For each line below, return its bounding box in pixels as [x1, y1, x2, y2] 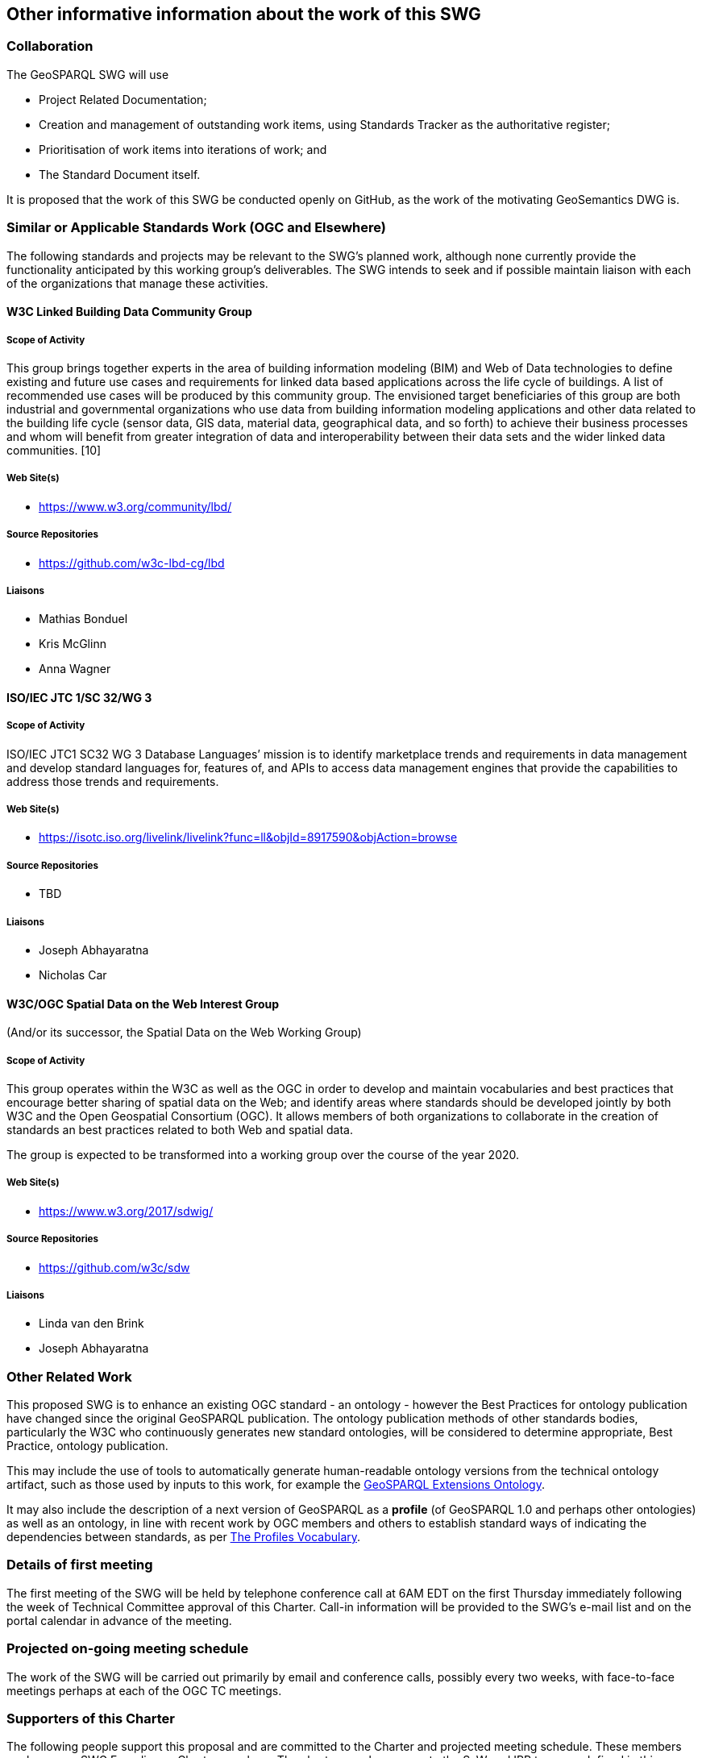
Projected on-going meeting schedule [6, 1640, 249, 1657]
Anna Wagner [39, 662, 111, 676]
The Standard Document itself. [39, 167, 201, 181]
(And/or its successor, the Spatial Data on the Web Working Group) [6, 1025, 362, 1040]
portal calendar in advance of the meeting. [6, 1613, 232, 1627]
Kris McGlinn [39, 637, 106, 651]
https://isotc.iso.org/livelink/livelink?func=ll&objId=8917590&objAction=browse [39, 830, 458, 845]
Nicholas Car [39, 968, 107, 983]
